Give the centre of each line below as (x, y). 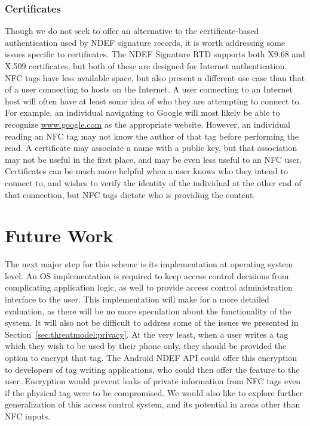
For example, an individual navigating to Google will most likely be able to (142, 112)
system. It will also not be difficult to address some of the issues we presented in (152, 322)
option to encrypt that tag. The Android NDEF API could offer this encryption (151, 357)
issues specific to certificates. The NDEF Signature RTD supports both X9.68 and (155, 54)
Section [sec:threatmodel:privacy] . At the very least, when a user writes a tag (147, 334)
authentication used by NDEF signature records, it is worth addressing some (145, 42)
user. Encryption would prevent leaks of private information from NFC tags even (153, 381)
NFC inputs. (28, 416)
